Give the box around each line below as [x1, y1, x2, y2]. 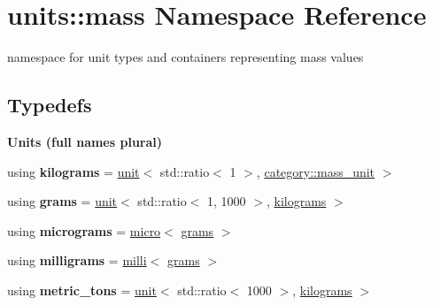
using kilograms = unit [7, 162, 140, 180]
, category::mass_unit [256, 162, 375, 180]
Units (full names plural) [7, 132, 163, 150]
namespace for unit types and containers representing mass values [7, 48, 364, 66]
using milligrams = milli [7, 251, 147, 270]
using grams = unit [7, 192, 118, 210]
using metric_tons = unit [7, 280, 157, 299]
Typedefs [7, 91, 92, 118]
